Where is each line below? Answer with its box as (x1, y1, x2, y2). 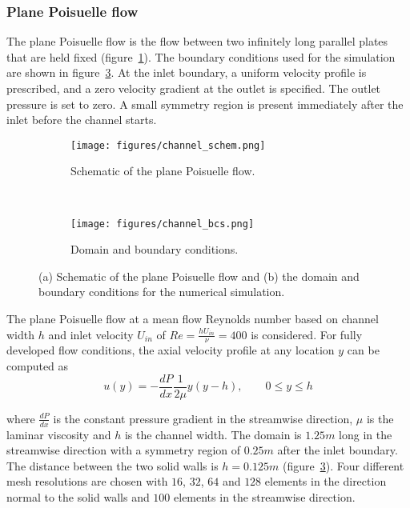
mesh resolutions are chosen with (6, 473, 168, 490)
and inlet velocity (48, 326, 134, 342)
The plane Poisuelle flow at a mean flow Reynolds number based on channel (6, 310, 379, 327)
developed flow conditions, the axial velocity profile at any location (6, 342, 335, 358)
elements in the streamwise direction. (174, 488, 356, 505)
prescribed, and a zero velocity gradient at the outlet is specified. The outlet (6, 80, 381, 96)
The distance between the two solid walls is (6, 457, 219, 474)
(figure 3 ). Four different (282, 457, 404, 474)
